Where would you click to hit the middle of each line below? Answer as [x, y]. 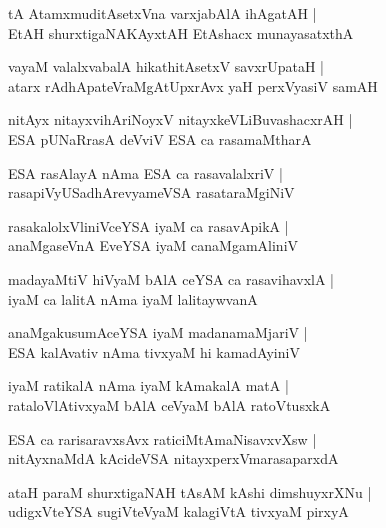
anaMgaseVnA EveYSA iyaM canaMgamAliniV [153, 245]
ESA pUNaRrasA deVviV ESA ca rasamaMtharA [160, 138]
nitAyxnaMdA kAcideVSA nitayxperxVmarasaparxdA [173, 458]
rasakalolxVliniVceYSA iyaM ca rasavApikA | [148, 225]
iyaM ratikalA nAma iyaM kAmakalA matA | [148, 385]
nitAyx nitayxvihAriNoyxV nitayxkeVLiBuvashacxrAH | [180, 119]
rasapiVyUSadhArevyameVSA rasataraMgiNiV [151, 192]
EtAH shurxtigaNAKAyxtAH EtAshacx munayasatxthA [181, 32]
